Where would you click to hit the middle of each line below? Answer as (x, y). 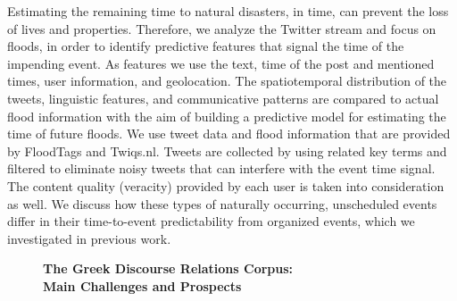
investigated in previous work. (89, 238)
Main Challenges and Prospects (142, 285)
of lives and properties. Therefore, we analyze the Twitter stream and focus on (222, 28)
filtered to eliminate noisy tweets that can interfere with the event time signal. (221, 168)
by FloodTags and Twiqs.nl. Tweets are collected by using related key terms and (227, 150)
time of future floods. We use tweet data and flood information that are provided (229, 134)
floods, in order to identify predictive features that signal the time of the (206, 46)
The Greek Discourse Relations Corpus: (168, 268)
